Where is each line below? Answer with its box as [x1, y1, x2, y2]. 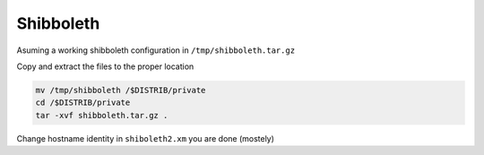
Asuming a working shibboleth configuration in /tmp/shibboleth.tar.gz [16, 45, 296, 56]
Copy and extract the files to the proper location [16, 61, 194, 72]
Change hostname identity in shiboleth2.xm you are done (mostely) [16, 133, 275, 143]
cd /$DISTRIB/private [35, 98, 131, 108]
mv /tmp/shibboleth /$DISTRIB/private [35, 85, 206, 95]
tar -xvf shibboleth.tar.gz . [35, 110, 169, 120]
